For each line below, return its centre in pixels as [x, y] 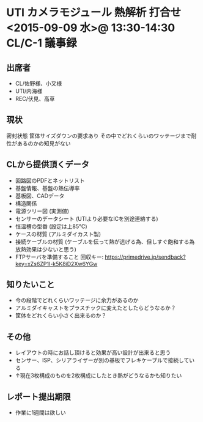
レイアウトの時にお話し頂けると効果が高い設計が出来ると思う [93, 353]
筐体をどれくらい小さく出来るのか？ [61, 316]
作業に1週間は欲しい [40, 413]
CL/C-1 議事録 [42, 43]
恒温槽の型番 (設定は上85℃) [51, 226]
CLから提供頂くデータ [48, 165]
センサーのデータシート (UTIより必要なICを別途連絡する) [87, 218]
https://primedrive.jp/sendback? [146, 257]
